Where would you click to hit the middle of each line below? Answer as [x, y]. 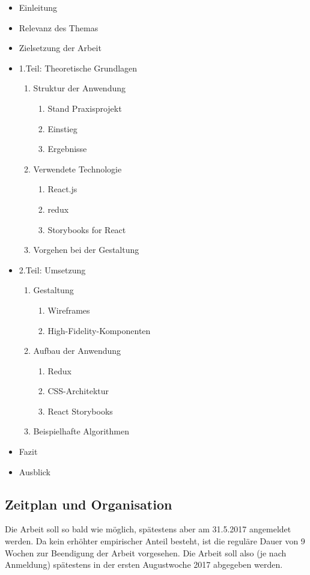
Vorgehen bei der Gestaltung [86, 250]
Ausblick [35, 471]
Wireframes [69, 310]
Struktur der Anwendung [79, 88]
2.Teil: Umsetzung [52, 269]
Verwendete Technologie [77, 169]
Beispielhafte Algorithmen [81, 431]
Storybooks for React [87, 229]
